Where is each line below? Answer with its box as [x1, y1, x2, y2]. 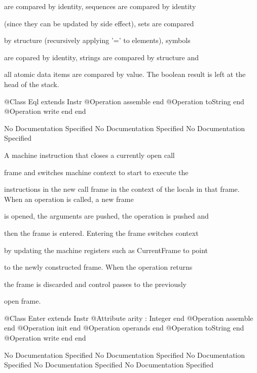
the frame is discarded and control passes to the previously [4, 278, 187, 289]
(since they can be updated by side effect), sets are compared [4, 18, 194, 28]
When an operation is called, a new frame [4, 193, 134, 204]
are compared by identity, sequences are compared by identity [4, 1, 196, 11]
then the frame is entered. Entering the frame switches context [4, 227, 199, 238]
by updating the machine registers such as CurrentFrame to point [4, 244, 208, 255]
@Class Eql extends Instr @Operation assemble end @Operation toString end [4, 96, 244, 106]
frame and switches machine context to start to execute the [4, 167, 189, 177]
